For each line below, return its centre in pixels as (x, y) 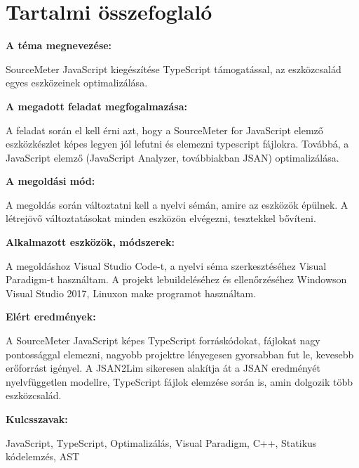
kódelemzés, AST (43, 456)
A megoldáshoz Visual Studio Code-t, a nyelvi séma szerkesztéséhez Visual (166, 265)
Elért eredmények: (51, 317)
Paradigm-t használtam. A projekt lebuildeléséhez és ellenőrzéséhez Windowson (176, 279)
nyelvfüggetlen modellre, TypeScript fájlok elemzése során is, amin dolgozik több (179, 381)
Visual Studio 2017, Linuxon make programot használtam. (131, 293)
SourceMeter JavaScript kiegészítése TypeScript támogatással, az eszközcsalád (174, 69)
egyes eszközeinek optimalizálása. (77, 83)
